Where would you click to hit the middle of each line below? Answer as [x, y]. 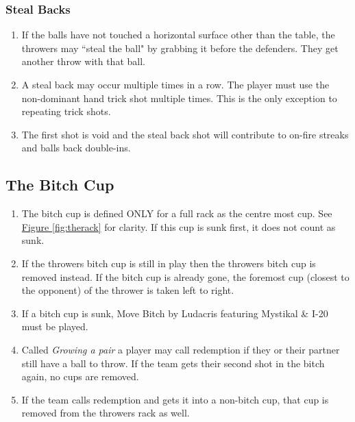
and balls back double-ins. [76, 148]
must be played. [55, 326]
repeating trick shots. [66, 111]
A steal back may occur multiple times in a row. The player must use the [175, 84]
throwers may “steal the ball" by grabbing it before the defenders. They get [180, 48]
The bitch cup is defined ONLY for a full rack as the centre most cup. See [177, 213]
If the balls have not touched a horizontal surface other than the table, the [178, 35]
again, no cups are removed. [80, 376]
